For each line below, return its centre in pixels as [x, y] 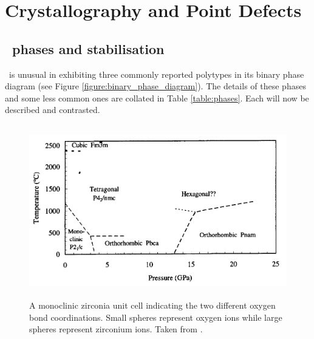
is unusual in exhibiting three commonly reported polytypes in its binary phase [156, 74]
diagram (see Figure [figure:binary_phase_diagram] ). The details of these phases [155, 86]
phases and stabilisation [88, 48]
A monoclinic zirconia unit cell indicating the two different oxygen [152, 305]
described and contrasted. [53, 110]
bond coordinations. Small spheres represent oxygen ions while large [156, 317]
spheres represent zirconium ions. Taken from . [116, 329]
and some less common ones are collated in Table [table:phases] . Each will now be [157, 98]
